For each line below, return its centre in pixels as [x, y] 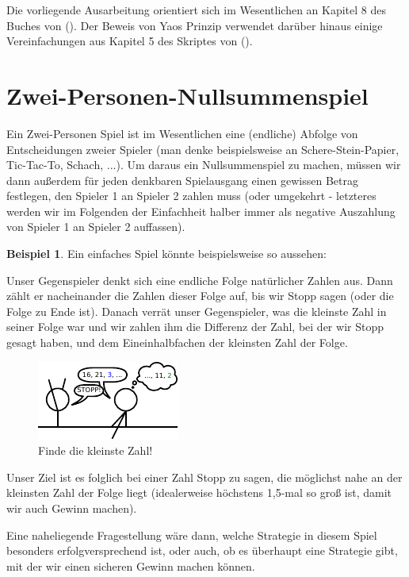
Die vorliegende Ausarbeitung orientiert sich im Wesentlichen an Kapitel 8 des [196, 10]
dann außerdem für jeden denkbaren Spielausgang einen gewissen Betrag [182, 180]
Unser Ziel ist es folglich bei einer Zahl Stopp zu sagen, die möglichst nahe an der [204, 477]
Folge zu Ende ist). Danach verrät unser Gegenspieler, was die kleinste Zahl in [197, 311]
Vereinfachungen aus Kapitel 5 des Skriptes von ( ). [130, 41]
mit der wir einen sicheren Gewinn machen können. [131, 565]
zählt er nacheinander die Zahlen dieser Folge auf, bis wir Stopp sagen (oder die [200, 296]
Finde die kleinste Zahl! [96, 450]
